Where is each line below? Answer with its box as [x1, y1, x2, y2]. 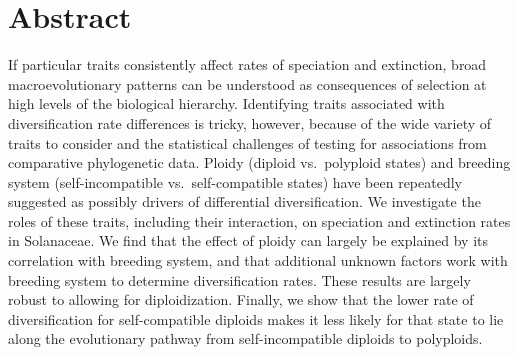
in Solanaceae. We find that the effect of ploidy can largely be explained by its [8, 230, 489, 251]
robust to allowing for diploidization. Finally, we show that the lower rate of [8, 289, 474, 310]
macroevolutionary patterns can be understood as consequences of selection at [8, 73, 487, 94]
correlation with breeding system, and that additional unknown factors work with [8, 250, 508, 271]
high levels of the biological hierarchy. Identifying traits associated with [8, 93, 445, 114]
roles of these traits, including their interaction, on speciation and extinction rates [8, 210, 511, 231]
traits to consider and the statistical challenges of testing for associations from [8, 132, 487, 153]
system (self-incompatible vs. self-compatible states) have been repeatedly [8, 171, 462, 192]
